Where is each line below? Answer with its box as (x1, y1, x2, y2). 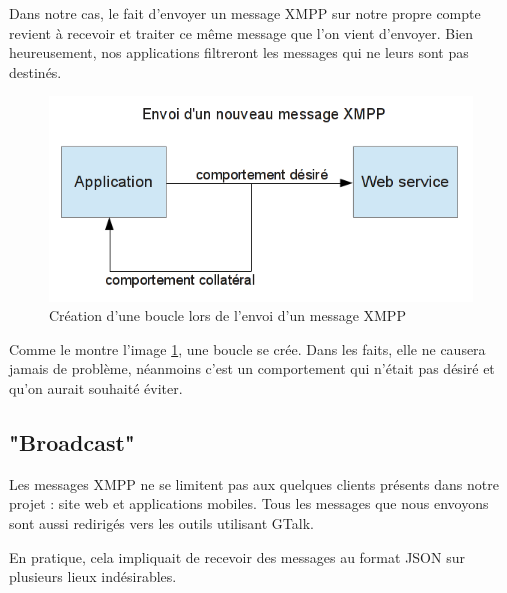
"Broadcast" (9, 426, 135, 457)
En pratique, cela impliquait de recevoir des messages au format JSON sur (9, 546, 465, 567)
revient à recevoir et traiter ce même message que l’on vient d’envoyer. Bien (9, 22, 474, 43)
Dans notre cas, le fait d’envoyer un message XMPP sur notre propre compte (9, 3, 481, 23)
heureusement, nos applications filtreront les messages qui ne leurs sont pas (9, 42, 469, 63)
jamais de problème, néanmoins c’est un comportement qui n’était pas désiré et (9, 358, 495, 379)
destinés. (9, 61, 62, 82)
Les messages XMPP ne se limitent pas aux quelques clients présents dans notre (9, 473, 499, 494)
